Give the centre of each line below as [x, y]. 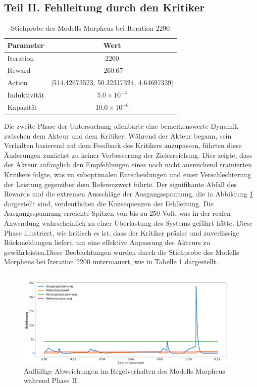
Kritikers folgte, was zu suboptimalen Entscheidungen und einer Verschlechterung [128, 174]
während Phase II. [51, 380]
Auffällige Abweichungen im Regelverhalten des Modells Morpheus [125, 370]
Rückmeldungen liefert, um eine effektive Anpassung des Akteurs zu [107, 242]
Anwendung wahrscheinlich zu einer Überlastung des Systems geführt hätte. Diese [128, 223]
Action [18, 82]
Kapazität [23, 107]
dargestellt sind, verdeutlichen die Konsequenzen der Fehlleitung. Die [109, 203]
